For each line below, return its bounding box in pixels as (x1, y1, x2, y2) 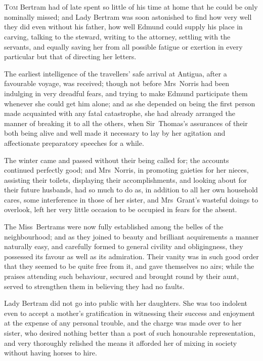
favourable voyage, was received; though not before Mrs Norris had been (4, 78, 229, 89)
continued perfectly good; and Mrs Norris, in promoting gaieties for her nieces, (4, 165, 249, 175)
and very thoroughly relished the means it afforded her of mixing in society (4, 337, 237, 348)
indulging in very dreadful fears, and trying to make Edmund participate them (4, 88, 248, 98)
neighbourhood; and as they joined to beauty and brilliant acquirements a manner (4, 231, 259, 242)
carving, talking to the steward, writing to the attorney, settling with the (4, 31, 231, 42)
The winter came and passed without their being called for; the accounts (4, 154, 229, 165)
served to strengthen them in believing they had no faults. (4, 280, 185, 291)
